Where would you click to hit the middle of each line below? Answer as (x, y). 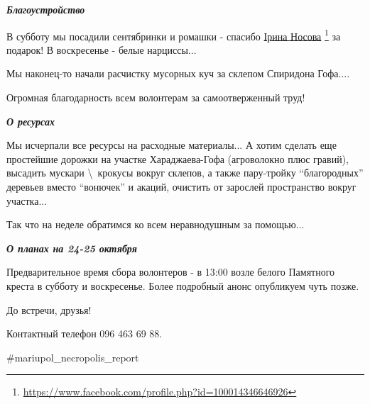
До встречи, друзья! (49, 309)
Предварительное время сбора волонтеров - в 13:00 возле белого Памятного (171, 272)
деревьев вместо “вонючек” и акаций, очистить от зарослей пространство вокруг (181, 186)
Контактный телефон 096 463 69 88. (85, 333)
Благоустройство (46, 9)
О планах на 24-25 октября (72, 248)
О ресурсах (31, 121)
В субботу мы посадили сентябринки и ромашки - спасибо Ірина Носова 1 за (174, 35)
